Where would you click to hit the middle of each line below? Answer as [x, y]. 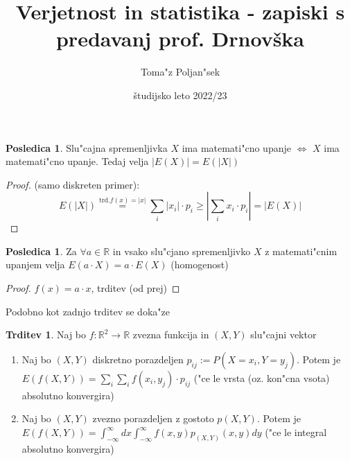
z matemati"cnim [301, 251]
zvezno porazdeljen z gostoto [153, 418]
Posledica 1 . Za [41, 251]
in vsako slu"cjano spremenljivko [182, 251]
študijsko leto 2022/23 [180, 95]
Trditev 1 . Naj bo [46, 334]
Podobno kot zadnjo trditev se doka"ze [88, 311]
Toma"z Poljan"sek [180, 72]
